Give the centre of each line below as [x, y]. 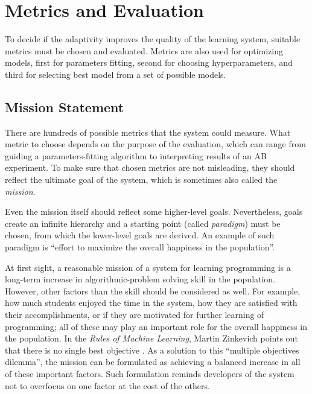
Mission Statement [65, 106]
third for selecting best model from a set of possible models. [116, 74]
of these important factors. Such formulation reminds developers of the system [150, 373]
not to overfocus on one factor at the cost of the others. [107, 385]
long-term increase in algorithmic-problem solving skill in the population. [140, 279]
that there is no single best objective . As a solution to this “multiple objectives [152, 350]
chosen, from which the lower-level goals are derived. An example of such [140, 235]
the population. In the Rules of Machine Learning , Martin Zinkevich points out [151, 338]
